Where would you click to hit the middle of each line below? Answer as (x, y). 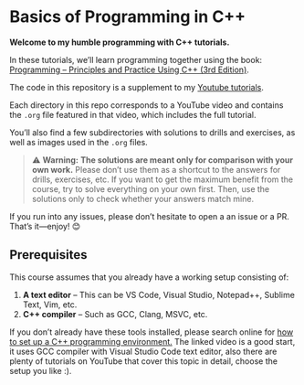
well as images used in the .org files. (79, 142)
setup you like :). (41, 370)
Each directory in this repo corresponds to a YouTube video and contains (147, 105)
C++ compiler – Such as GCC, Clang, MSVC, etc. (115, 314)
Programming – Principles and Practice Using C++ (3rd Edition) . (129, 70)
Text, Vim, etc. (50, 305)
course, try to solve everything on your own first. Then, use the (151, 188)
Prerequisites (48, 255)
